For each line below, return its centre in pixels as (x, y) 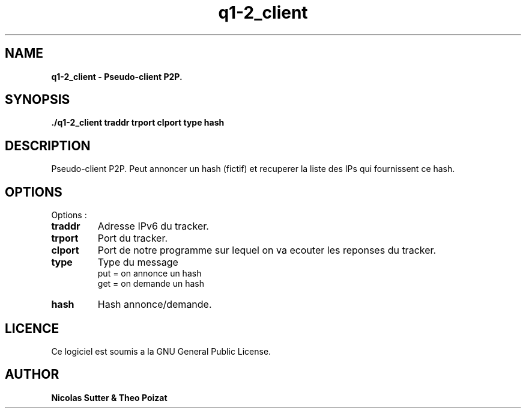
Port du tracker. (133, 238)
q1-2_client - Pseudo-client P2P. (117, 76)
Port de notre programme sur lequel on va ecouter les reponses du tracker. (267, 250)
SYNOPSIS (38, 100)
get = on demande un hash (151, 284)
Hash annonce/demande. (155, 304)
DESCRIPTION (48, 145)
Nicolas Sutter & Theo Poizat (109, 397)
